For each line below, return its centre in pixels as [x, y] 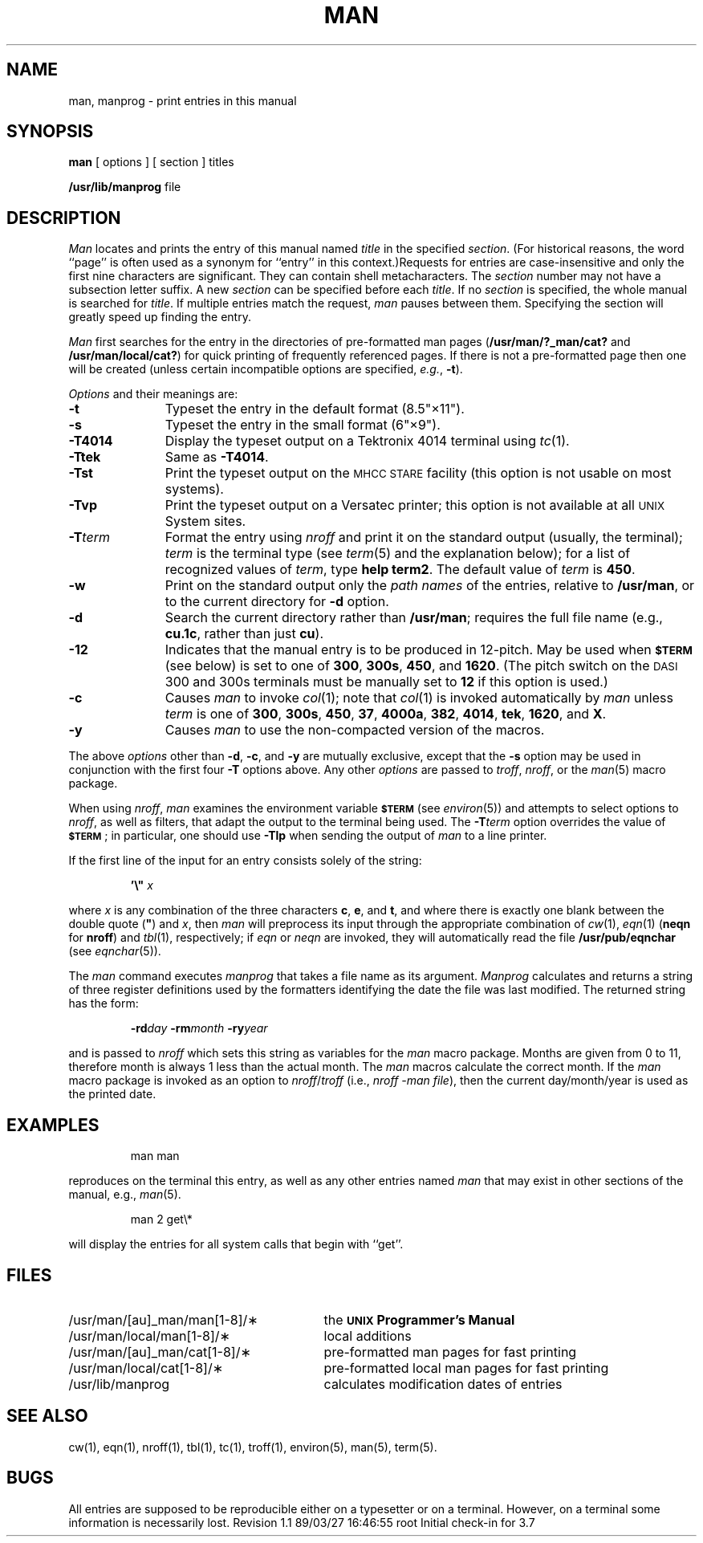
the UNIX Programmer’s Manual [419, 1319]
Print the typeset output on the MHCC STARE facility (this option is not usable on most [418, 473]
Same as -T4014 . [217, 457]
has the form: [104, 1004]
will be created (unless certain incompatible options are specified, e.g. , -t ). [266, 369]
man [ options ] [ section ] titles [151, 162]
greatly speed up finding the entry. [160, 317]
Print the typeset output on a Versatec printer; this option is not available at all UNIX [415, 505]
